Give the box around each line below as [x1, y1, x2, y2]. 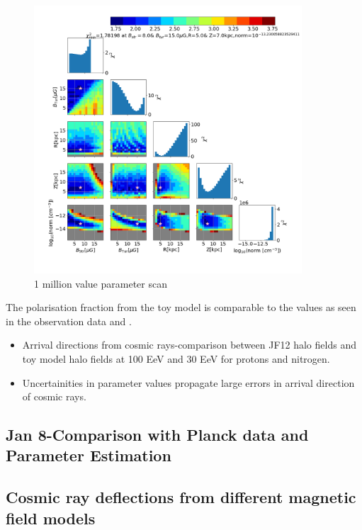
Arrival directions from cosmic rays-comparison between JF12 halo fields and [22, 337, 356, 352]
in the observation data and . [6, 313, 132, 328]
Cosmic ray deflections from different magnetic [6, 486, 356, 508]
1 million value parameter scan [34, 276, 167, 291]
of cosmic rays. [22, 389, 86, 404]
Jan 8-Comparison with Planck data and [6, 424, 309, 446]
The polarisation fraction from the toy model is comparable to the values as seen [6, 300, 356, 315]
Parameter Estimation [6, 444, 171, 466]
